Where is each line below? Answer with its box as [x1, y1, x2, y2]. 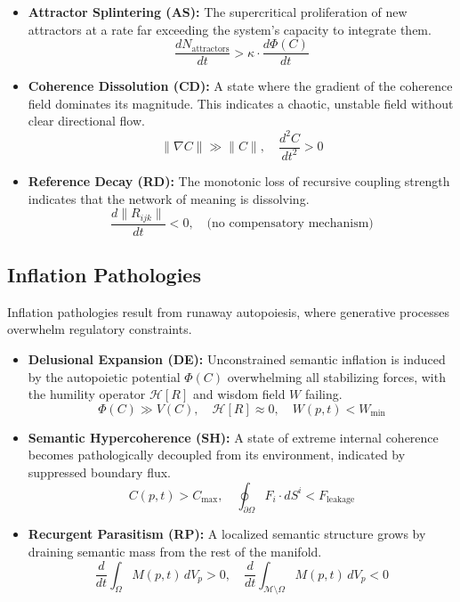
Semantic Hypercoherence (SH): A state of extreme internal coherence [28, 427, 439, 446]
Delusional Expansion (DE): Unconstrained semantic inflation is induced [28, 350, 446, 368]
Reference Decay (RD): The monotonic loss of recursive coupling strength [28, 171, 450, 190]
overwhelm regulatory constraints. [7, 320, 192, 338]
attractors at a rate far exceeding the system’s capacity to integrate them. [28, 20, 432, 38]
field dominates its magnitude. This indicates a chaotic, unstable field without [28, 94, 454, 112]
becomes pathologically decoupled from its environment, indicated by [28, 445, 406, 464]
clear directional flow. [28, 111, 145, 130]
